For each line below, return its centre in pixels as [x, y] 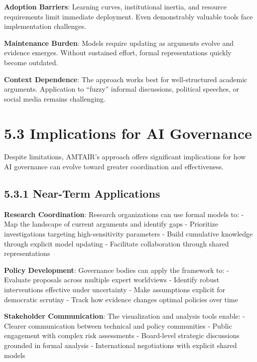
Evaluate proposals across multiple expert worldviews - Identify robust [112, 280]
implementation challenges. [45, 26]
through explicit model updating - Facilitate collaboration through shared [117, 243]
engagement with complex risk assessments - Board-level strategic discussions [122, 335]
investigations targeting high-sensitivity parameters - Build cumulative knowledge [128, 234]
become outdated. [31, 62]
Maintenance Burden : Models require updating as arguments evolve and [119, 43]
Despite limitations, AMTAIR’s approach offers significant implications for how [125, 157]
